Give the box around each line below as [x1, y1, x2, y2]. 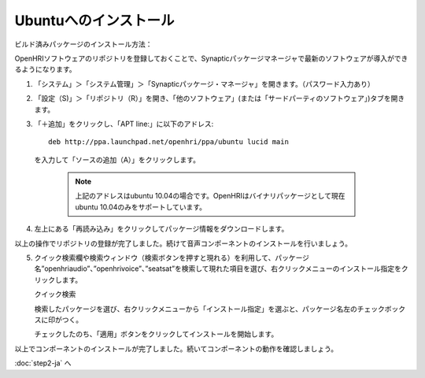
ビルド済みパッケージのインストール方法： [14, 39, 153, 49]
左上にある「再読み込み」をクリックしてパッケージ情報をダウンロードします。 [34, 224, 289, 234]
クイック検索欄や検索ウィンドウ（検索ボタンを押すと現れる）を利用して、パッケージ [34, 253, 310, 263]
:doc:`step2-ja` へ [14, 358, 72, 368]
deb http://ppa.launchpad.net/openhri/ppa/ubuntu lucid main [48, 138, 289, 146]
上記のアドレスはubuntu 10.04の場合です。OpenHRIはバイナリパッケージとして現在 [75, 191, 346, 201]
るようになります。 [14, 65, 76, 74]
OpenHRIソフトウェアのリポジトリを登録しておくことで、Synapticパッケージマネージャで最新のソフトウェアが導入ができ [14, 54, 408, 63]
